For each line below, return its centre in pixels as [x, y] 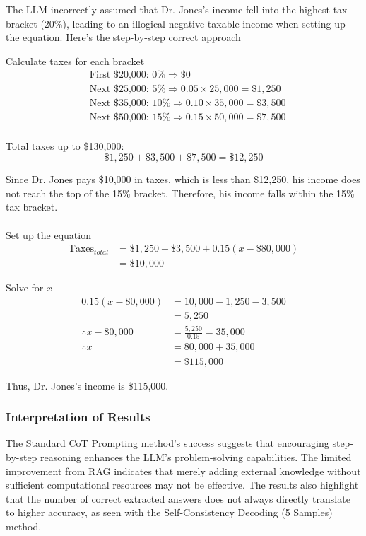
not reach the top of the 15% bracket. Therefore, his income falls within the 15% [180, 193]
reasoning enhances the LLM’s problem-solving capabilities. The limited [196, 456]
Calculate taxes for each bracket [75, 60]
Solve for [25, 287]
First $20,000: [119, 75]
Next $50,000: [119, 118]
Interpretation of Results [78, 417]
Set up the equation [48, 234]
